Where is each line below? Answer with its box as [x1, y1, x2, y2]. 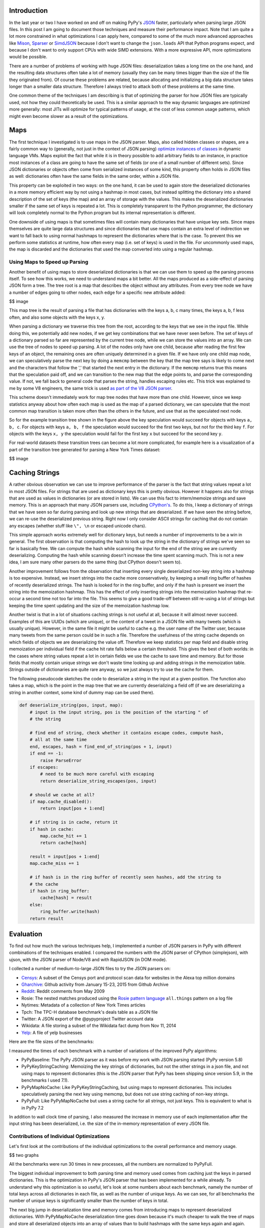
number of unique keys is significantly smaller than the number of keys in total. [9, 1198, 169, 1203]
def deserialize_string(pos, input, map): [19, 702, 123, 708]
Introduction [9, 6, 48, 15]
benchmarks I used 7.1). [21, 1077, 69, 1083]
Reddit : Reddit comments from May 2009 [21, 988, 105, 994]
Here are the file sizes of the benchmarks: [9, 1039, 94, 1045]
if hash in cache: [29, 826, 74, 832]
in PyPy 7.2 [21, 1105, 44, 1111]
